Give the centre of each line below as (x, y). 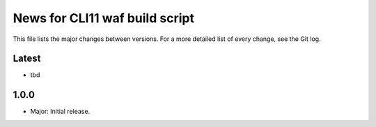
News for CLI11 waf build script (104, 18)
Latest (27, 59)
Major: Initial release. (60, 112)
